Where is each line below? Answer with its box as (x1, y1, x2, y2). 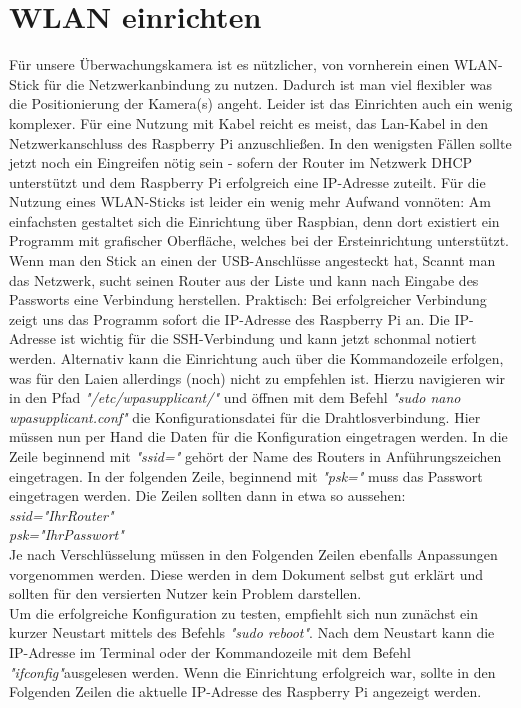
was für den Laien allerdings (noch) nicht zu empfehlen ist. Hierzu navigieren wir (9, 367, 506, 388)
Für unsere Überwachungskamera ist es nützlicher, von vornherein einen (9, 54, 450, 75)
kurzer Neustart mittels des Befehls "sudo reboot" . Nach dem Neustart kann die (9, 622, 495, 643)
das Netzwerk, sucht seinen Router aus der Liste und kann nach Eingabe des (9, 269, 479, 290)
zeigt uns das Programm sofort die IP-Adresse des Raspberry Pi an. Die (9, 308, 450, 329)
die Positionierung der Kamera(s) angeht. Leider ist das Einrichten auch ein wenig (9, 93, 513, 114)
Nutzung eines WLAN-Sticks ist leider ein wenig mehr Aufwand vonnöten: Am (9, 191, 491, 212)
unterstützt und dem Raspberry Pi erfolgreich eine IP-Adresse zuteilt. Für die (9, 171, 486, 192)
